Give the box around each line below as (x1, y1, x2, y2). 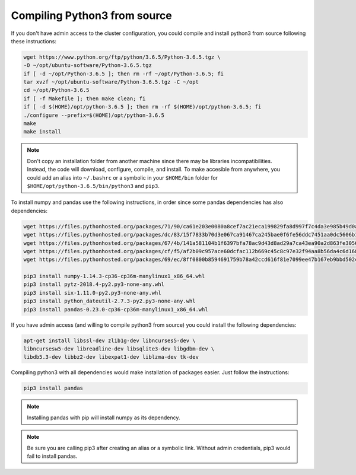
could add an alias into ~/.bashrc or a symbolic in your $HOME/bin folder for (27, 174, 218, 181)
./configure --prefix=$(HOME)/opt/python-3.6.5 (23, 111, 164, 119)
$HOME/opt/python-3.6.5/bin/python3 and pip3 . (27, 182, 160, 189)
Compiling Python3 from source (11, 9, 172, 22)
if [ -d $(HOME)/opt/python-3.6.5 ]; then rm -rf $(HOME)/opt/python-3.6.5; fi (23, 104, 262, 110)
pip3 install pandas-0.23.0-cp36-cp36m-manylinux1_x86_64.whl (23, 306, 208, 313)
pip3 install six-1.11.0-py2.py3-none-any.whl (23, 289, 161, 296)
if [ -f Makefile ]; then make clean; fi (23, 95, 146, 102)
